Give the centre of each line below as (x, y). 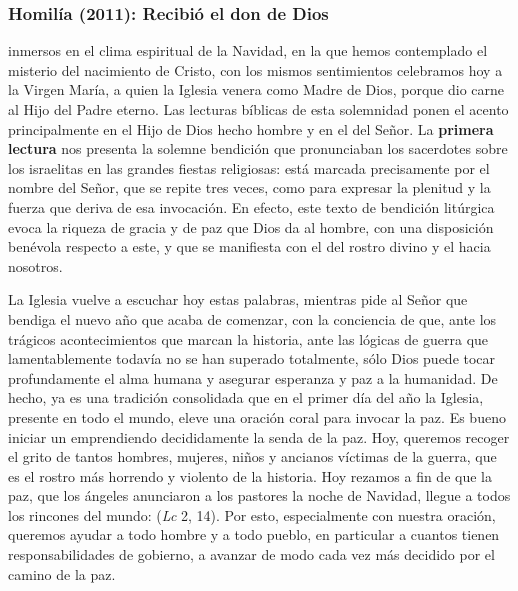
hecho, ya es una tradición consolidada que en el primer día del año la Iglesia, (246, 397)
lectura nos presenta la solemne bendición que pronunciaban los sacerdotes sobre (258, 148)
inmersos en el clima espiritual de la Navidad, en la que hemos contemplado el (248, 50)
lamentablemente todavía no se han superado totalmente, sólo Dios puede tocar (252, 358)
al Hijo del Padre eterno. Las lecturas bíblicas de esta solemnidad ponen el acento (258, 109)
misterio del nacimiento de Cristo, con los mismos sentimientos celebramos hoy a (255, 69)
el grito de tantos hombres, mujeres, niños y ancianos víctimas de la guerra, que (252, 456)
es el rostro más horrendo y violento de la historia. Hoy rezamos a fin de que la (250, 475)
